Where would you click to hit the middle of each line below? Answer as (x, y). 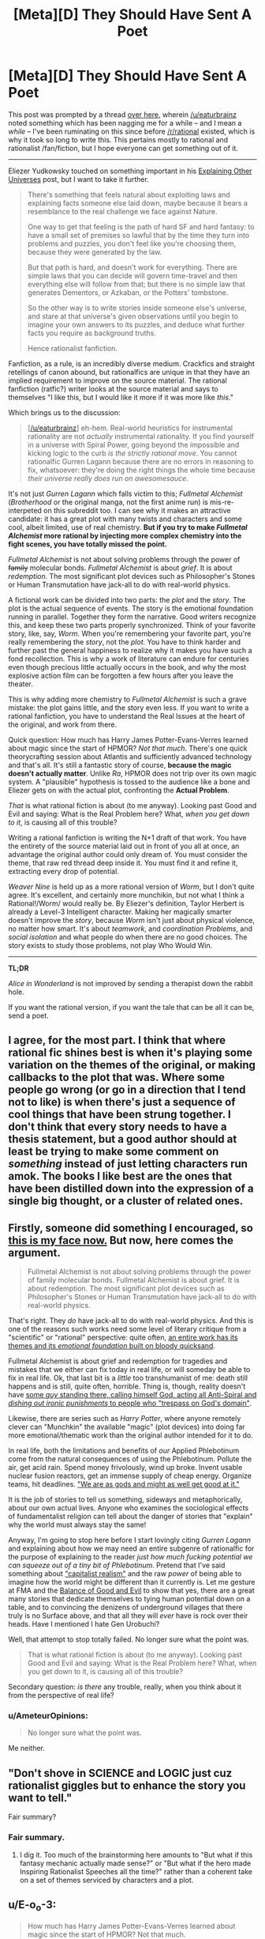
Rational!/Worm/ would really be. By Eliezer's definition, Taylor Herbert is (126, 903)
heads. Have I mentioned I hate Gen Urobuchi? (84, 1624)
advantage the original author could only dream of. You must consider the (128, 854)
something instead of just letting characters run (128, 1164)
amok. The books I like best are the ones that (120, 1176)
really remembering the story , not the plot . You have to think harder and (125, 641)
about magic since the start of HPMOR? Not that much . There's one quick (128, 748)
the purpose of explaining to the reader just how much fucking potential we (131, 1557)
